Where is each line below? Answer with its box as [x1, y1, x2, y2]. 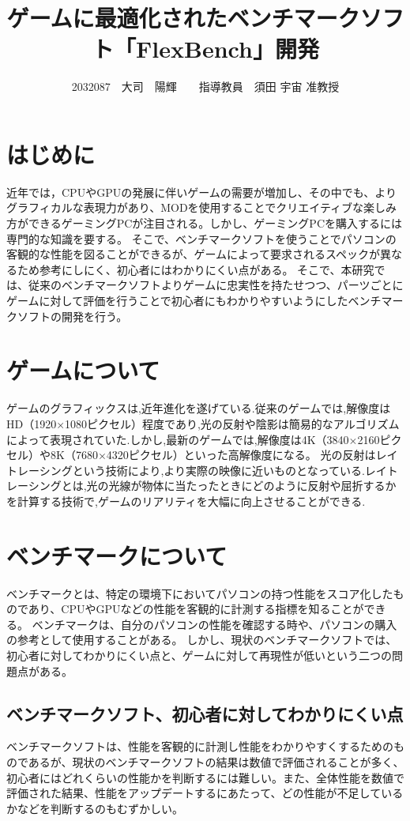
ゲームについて [6, 354, 160, 386]
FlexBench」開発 [136, 32, 319, 65]
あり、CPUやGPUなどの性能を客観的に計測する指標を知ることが [28, 601, 364, 617]
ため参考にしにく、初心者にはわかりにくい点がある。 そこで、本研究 [17, 261, 374, 277]
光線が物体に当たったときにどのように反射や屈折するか [108, 477, 397, 494]
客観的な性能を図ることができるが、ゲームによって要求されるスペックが [6, 246, 380, 262]
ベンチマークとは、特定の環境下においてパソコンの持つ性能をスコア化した [6, 585, 393, 601]
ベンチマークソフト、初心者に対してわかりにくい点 [6, 701, 404, 725]
